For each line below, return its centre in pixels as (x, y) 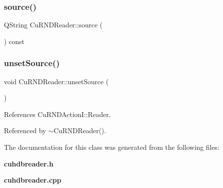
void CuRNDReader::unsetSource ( (56, 81)
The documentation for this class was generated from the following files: (112, 147)
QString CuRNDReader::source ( (53, 25)
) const (14, 41)
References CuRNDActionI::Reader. (57, 114)
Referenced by (25, 130)
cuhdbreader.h (29, 163)
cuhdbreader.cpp (33, 180)
